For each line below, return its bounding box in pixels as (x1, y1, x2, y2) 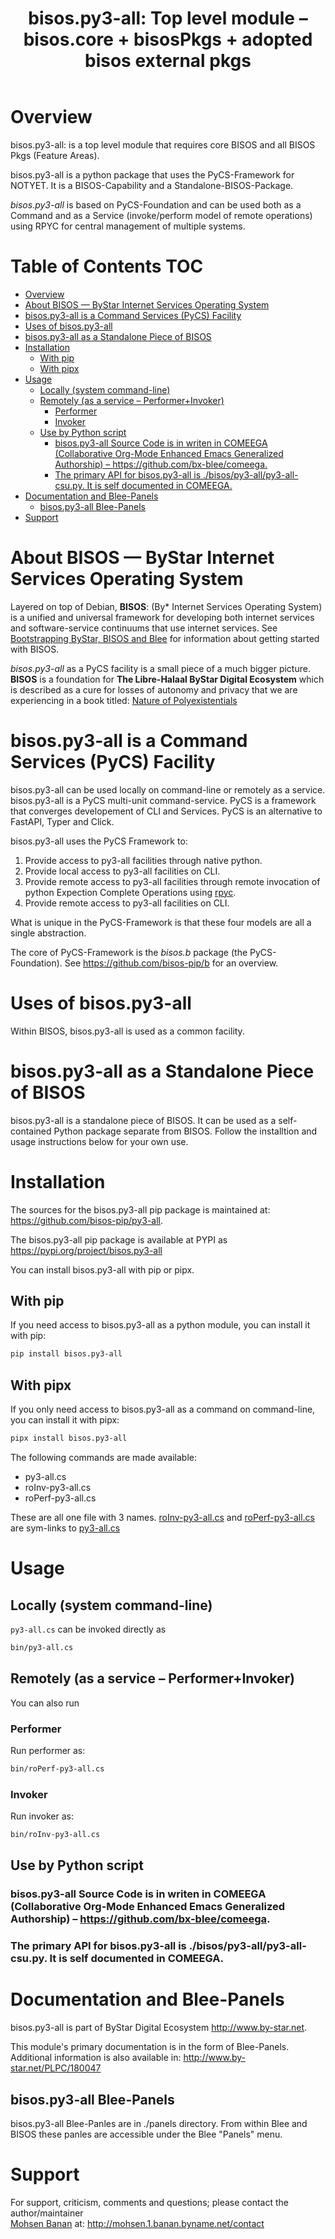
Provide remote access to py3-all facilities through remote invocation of (24, 875, 321, 887)
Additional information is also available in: (10, 2052, 182, 2064)
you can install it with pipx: (10, 1414, 120, 1426)
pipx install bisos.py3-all (10, 1433, 128, 1444)
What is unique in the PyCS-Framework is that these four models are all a (10, 916, 312, 928)
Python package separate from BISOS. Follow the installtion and (53, 1125, 318, 1137)
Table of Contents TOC (10, 255, 204, 278)
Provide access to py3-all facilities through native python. (24, 854, 263, 866)
